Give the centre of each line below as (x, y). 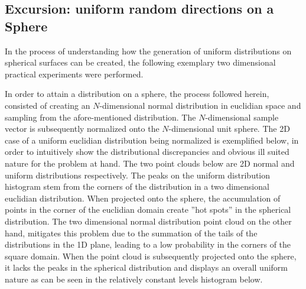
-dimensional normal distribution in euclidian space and (200, 105)
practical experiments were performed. (74, 74)
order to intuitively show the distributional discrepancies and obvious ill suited (147, 152)
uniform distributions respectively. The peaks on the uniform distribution (138, 175)
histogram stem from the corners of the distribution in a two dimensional (137, 186)
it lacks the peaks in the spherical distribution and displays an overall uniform (146, 267)
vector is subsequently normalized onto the (82, 129)
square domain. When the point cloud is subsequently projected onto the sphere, (151, 256)
